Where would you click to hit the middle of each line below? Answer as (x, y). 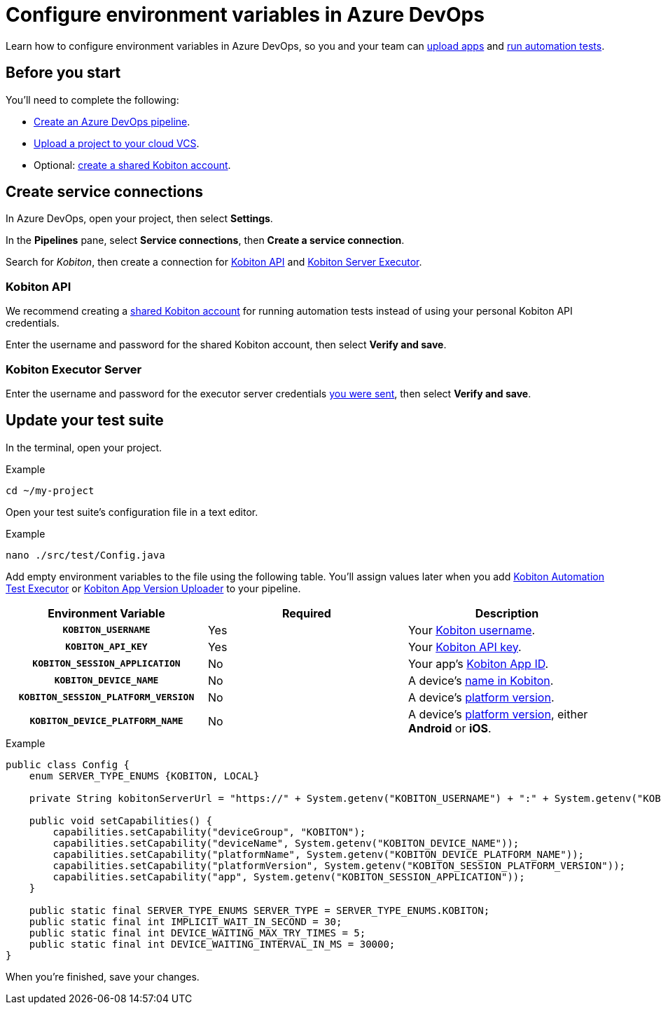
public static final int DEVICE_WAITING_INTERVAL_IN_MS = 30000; (212, 944)
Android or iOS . (450, 728)
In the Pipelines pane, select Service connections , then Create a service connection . (205, 240)
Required (306, 613)
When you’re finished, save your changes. (103, 976)
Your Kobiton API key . (465, 647)
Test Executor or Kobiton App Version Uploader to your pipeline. (153, 588)
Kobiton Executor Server (74, 369)
